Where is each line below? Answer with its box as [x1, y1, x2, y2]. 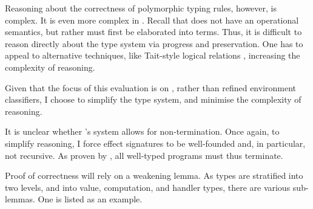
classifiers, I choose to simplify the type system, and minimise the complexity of [5, 93, 301, 106]
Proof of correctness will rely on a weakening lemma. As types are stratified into [5, 169, 303, 182]
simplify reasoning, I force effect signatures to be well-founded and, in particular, [5, 137, 306, 149]
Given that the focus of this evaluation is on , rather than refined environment [5, 81, 297, 94]
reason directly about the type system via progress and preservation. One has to [5, 37, 303, 50]
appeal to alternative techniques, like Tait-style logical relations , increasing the [5, 49, 300, 62]
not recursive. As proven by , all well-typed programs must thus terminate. [5, 149, 283, 161]
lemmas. [5, 193, 35, 205]
